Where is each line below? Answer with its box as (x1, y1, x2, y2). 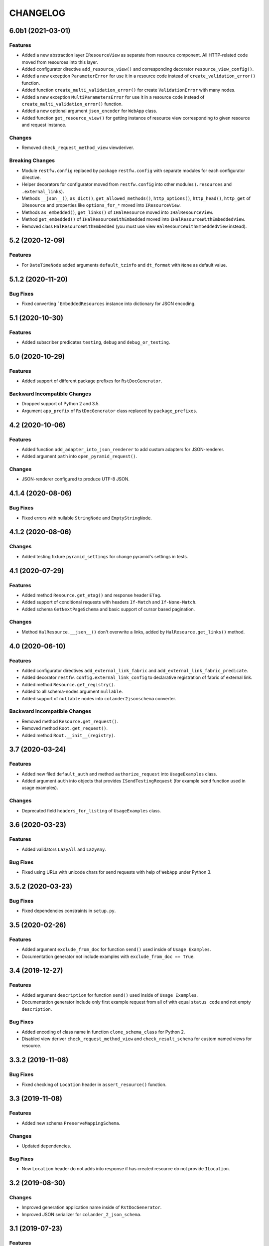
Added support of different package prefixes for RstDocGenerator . (21, 378, 162, 384)
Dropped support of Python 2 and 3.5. (21, 401, 100, 407)
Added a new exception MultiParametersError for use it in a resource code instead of (21, 94, 205, 100)
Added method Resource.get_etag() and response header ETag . (21, 592, 161, 598)
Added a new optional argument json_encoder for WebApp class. (21, 108, 157, 114)
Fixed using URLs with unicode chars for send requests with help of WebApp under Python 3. (21, 869, 212, 875)
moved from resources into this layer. (21, 59, 98, 65)
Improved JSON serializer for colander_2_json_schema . (21, 1211, 141, 1217)
